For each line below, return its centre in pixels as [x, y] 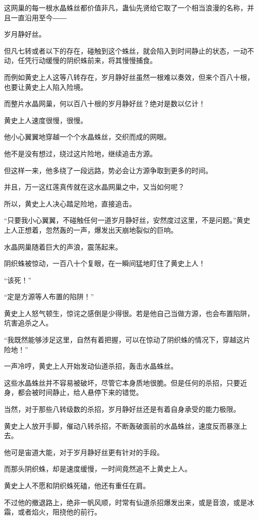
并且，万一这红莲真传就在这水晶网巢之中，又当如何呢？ [94, 187]
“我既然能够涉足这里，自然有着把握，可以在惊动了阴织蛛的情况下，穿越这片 [127, 340]
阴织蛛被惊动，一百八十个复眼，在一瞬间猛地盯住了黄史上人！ [105, 263]
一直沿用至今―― [38, 17]
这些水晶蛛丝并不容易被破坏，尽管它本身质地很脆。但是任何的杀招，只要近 [126, 382]
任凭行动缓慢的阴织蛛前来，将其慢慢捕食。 [87, 60]
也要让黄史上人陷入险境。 [46, 87]
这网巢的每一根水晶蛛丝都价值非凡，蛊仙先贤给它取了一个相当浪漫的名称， [126, 7]
